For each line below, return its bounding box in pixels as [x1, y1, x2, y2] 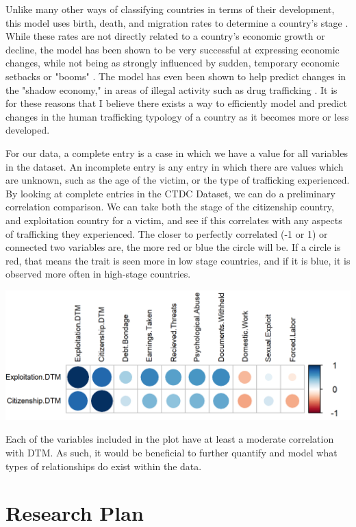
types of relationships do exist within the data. [5, 458, 202, 473]
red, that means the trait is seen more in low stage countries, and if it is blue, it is [5, 253, 351, 267]
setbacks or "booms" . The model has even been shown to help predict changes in [5, 69, 346, 83]
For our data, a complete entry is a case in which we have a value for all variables [5, 145, 348, 160]
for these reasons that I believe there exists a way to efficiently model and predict [5, 96, 348, 110]
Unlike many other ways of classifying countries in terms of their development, [5, 2, 335, 16]
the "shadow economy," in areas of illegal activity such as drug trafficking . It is [5, 82, 338, 97]
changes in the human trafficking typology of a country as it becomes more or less [5, 109, 349, 123]
